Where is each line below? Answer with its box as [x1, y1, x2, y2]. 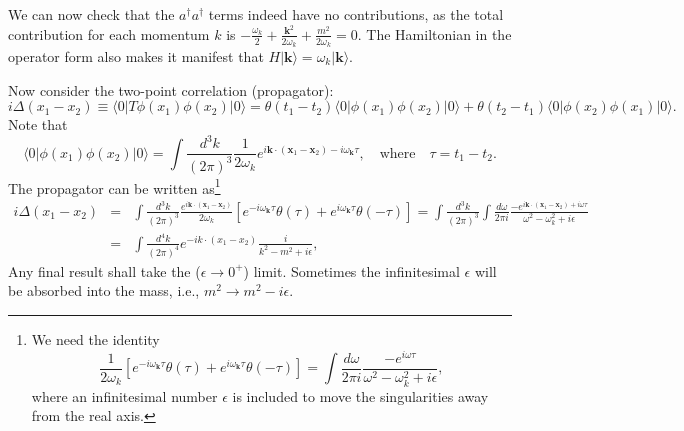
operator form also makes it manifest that [8, 45, 264, 66]
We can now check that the [8, 4, 175, 24]
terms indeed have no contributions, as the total [208, 4, 504, 24]
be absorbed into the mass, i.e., [8, 280, 200, 301]
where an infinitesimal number [31, 385, 218, 406]
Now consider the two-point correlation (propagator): [8, 79, 334, 100]
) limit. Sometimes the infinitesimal [243, 260, 460, 281]
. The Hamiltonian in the [357, 23, 512, 44]
